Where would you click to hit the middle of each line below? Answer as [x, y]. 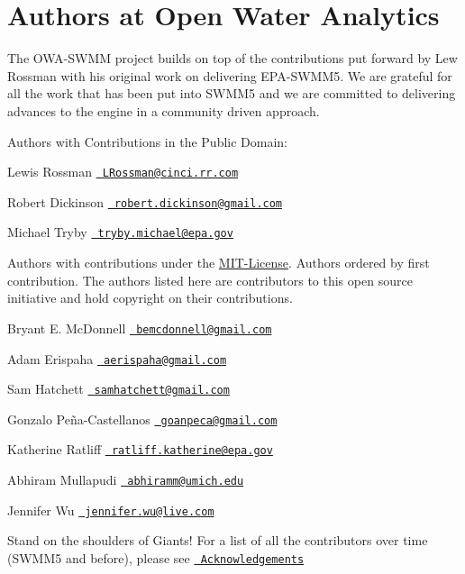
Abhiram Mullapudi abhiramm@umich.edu [126, 480]
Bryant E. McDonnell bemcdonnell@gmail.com [140, 328]
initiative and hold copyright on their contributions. [150, 298]
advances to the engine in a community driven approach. [164, 110]
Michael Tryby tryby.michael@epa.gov [120, 232]
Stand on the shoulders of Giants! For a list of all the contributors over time [218, 540]
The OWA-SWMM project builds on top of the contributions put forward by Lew [232, 58]
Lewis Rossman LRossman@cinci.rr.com [123, 172]
